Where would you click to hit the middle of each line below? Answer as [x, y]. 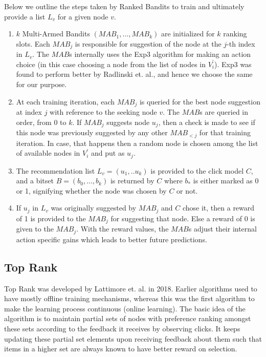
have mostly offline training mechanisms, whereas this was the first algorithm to [129, 298]
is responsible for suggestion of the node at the [148, 43]
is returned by [132, 181]
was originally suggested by [94, 208]
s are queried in [224, 112]
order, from [34, 122]
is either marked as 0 [226, 181]
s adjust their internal [223, 229]
